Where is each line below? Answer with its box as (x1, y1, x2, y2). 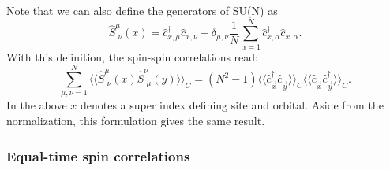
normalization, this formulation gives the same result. (6, 113, 265, 129)
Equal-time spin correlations (6, 146, 190, 165)
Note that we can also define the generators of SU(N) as (6, 2, 278, 18)
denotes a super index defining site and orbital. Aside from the (80, 97, 384, 113)
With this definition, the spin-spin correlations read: (6, 48, 258, 65)
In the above (6, 97, 67, 113)
